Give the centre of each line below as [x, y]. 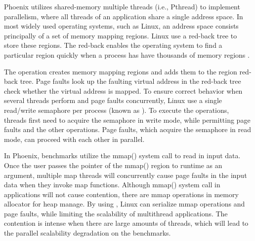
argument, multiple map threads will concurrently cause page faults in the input [126, 175]
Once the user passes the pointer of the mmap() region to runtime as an [113, 165]
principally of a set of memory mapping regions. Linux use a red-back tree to [121, 35]
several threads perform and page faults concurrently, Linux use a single [113, 100]
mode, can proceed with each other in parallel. [74, 139]
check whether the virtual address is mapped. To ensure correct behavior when [123, 90]
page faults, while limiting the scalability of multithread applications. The [116, 213]
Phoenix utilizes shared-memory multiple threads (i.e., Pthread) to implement [122, 6]
